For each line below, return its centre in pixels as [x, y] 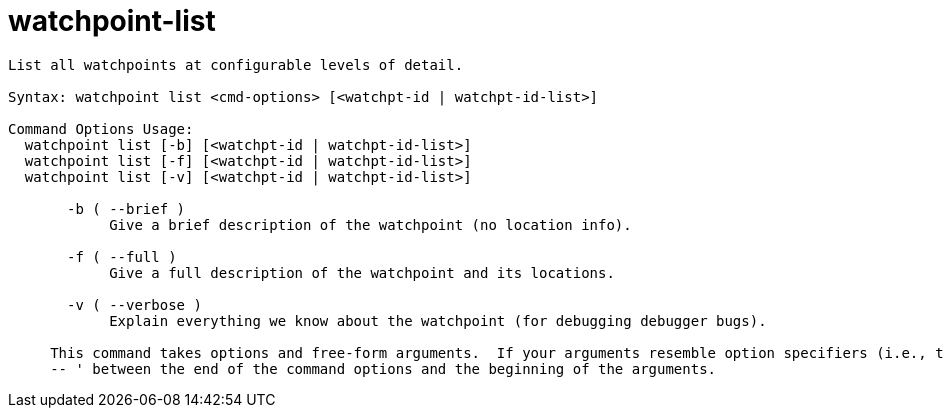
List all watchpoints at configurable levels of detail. [236, 64]
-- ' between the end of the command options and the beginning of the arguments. [383, 368]
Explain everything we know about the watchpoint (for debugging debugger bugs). [438, 320]
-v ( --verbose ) [134, 304]
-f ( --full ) [122, 256]
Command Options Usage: [101, 128]
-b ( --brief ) [126, 208]
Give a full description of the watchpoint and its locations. [362, 272]
